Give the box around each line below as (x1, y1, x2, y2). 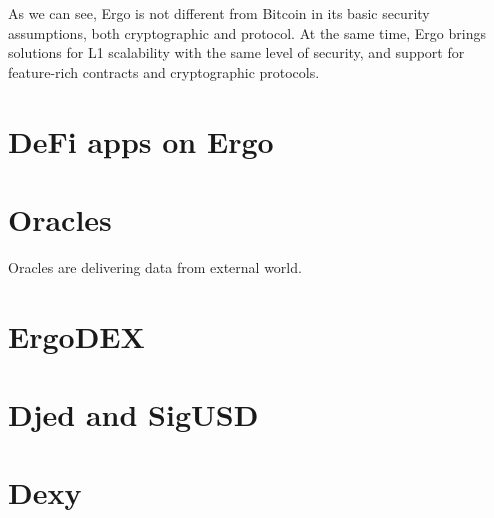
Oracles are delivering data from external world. (8, 256, 302, 277)
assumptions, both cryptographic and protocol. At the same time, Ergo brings (8, 22, 486, 43)
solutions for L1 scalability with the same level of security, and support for (8, 42, 465, 63)
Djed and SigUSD (8, 394, 259, 435)
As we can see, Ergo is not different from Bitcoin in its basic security (8, 3, 430, 23)
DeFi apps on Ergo (8, 120, 274, 161)
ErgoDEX (8, 315, 145, 356)
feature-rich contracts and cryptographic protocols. (8, 61, 320, 82)
